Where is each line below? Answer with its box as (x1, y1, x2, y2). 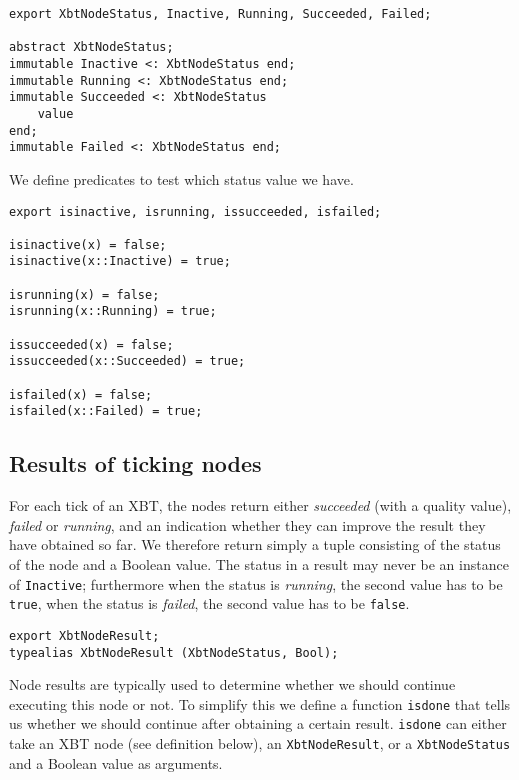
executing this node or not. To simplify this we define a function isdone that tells (9, 693, 511, 714)
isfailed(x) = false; (9, 387, 153, 402)
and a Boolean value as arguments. (9, 752, 223, 773)
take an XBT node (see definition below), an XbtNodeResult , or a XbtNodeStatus (9, 733, 511, 754)
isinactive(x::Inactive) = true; (9, 254, 231, 269)
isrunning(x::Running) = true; (9, 304, 217, 319)
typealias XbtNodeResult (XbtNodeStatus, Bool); (9, 645, 339, 660)
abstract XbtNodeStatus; (9, 40, 174, 55)
